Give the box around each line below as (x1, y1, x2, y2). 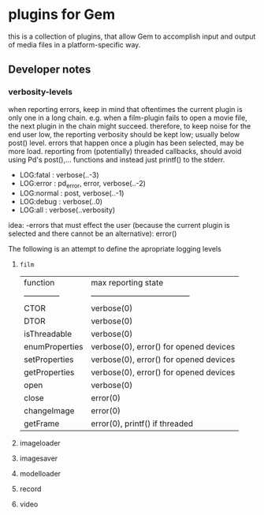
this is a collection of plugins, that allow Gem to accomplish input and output (8, 32, 256, 41)
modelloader (19, 469, 61, 479)
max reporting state (90, 278, 164, 289)
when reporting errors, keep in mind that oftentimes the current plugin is (8, 104, 243, 114)
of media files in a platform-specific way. (8, 39, 141, 49)
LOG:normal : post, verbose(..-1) (19, 188, 125, 198)
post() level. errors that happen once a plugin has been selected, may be (8, 138, 244, 147)
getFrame (23, 418, 60, 429)
